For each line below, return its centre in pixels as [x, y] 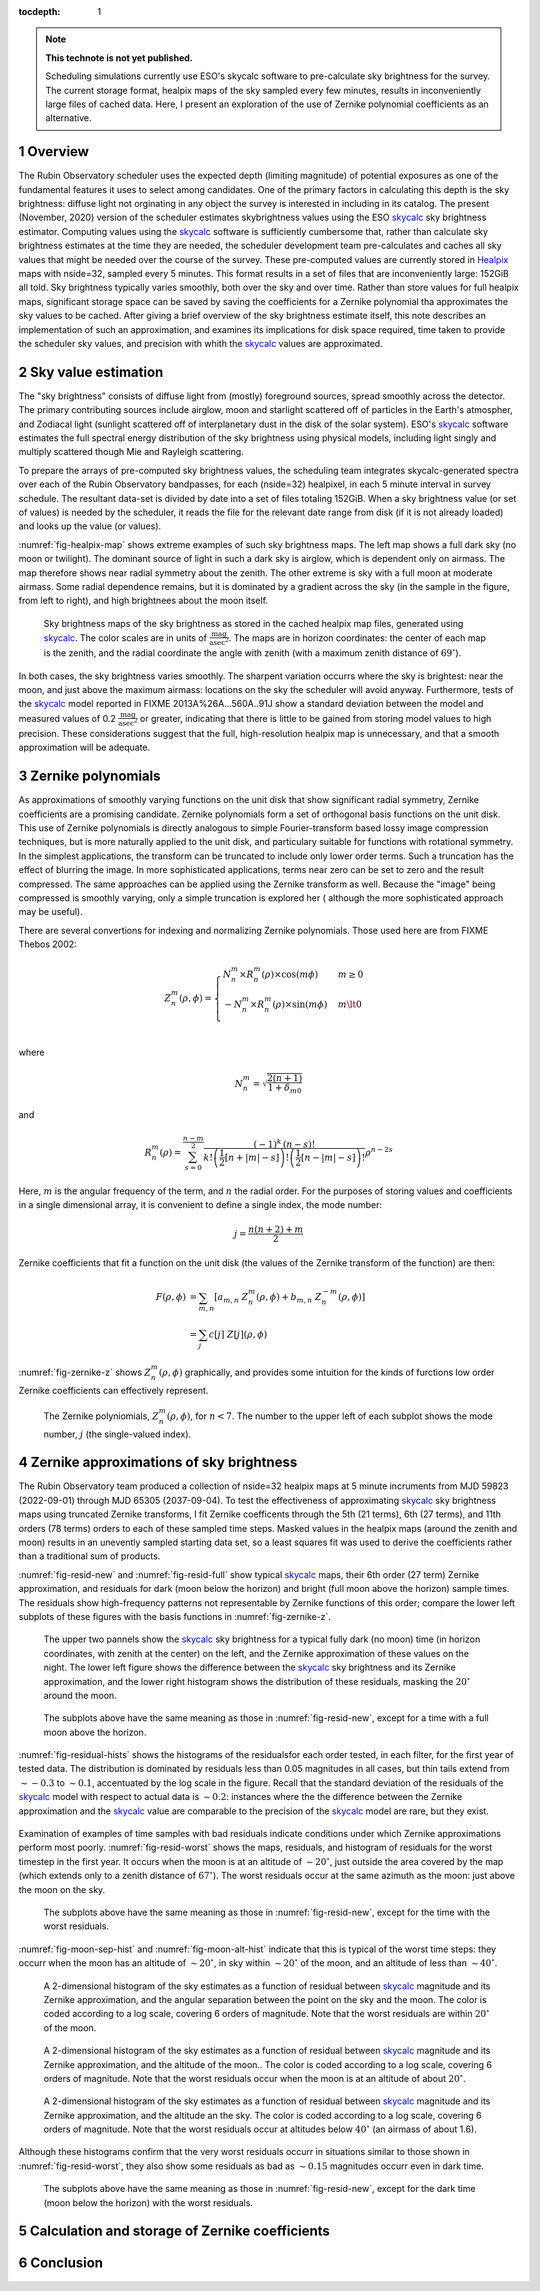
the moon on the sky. [62, 1889]
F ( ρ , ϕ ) [171, 1297]
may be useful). [51, 912]
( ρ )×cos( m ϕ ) [290, 974]
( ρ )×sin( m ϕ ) [299, 1004]
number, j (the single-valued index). [117, 1434]
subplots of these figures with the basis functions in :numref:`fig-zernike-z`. [175, 1616]
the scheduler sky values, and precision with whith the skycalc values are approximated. [201, 343]
